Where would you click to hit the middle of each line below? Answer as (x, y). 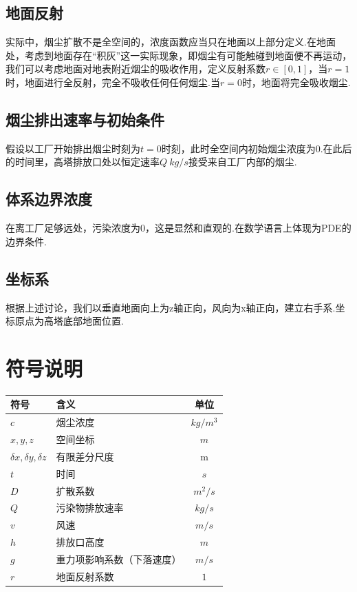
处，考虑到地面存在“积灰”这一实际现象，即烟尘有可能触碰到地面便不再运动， (179, 55)
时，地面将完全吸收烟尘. (296, 82)
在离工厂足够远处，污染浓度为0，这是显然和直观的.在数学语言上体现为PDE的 (178, 228)
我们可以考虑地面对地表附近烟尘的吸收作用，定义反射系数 (136, 69)
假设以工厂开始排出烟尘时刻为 (73, 148)
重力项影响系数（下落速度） (119, 559)
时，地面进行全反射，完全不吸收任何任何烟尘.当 (113, 82)
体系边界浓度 (49, 199)
